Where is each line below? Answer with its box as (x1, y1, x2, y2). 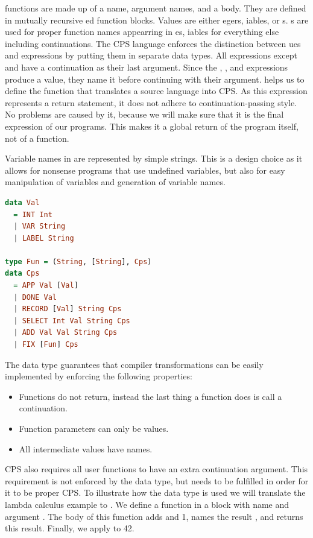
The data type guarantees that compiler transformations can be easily (5, 358, 264, 370)
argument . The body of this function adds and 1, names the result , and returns (5, 510, 303, 522)
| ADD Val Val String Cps (13, 328, 118, 337)
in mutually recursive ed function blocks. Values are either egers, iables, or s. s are (5, 13, 309, 26)
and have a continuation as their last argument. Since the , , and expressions (5, 60, 288, 73)
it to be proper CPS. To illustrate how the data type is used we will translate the (5, 486, 306, 499)
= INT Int (13, 210, 52, 219)
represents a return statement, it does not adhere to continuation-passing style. (5, 96, 297, 109)
